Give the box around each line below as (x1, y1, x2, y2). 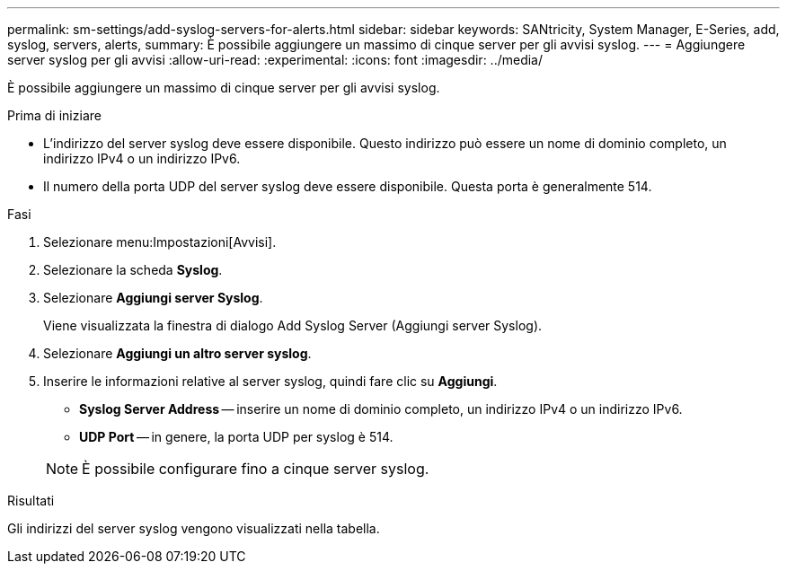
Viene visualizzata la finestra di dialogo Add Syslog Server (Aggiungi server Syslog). (43, 318, 543, 333)
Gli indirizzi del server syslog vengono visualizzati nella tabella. (7, 521, 380, 536)
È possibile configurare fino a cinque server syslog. (82, 460, 429, 478)
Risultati (7, 493, 55, 508)
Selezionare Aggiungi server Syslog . (43, 290, 263, 305)
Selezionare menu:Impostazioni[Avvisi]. (43, 234, 277, 250)
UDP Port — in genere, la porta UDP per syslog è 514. (79, 429, 393, 444)
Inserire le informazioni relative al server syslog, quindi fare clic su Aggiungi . (43, 373, 498, 389)
